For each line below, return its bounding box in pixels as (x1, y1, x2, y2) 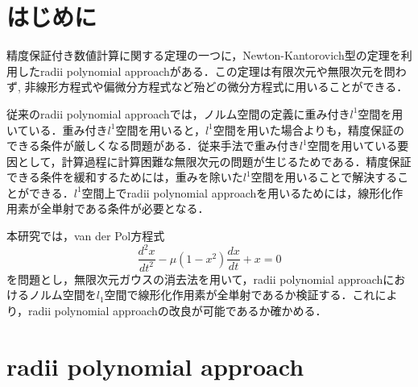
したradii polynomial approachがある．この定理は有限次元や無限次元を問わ (17, 62, 407, 79)
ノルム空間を (28, 286, 97, 303)
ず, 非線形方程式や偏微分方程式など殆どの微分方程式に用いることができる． (6, 78, 408, 95)
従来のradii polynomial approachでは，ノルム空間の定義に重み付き (6, 105, 350, 122)
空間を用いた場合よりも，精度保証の (213, 121, 404, 138)
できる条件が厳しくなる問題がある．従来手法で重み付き (6, 137, 300, 154)
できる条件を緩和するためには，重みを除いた (6, 169, 243, 185)
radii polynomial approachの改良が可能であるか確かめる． (28, 302, 327, 318)
